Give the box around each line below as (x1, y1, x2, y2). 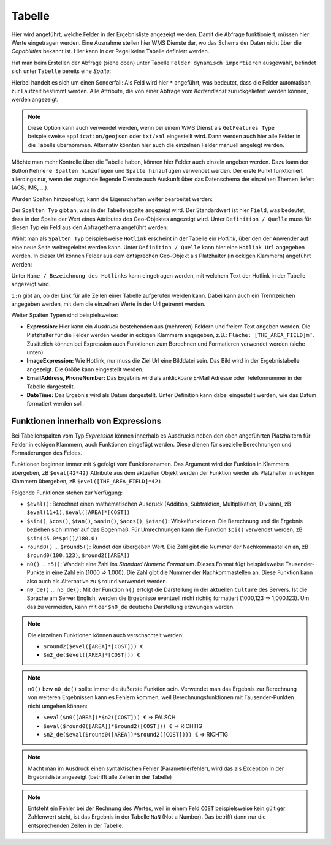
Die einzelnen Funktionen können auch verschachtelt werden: (28, 631, 184, 638)
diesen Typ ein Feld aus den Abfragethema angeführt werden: (11, 224, 169, 231)
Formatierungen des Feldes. (11, 449, 83, 457)
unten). (26, 349, 45, 356)
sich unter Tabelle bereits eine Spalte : (11, 67, 112, 75)
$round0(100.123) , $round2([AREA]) (26, 551, 131, 559)
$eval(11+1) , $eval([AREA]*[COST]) (26, 509, 131, 516)
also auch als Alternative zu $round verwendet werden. (26, 577, 168, 585)
